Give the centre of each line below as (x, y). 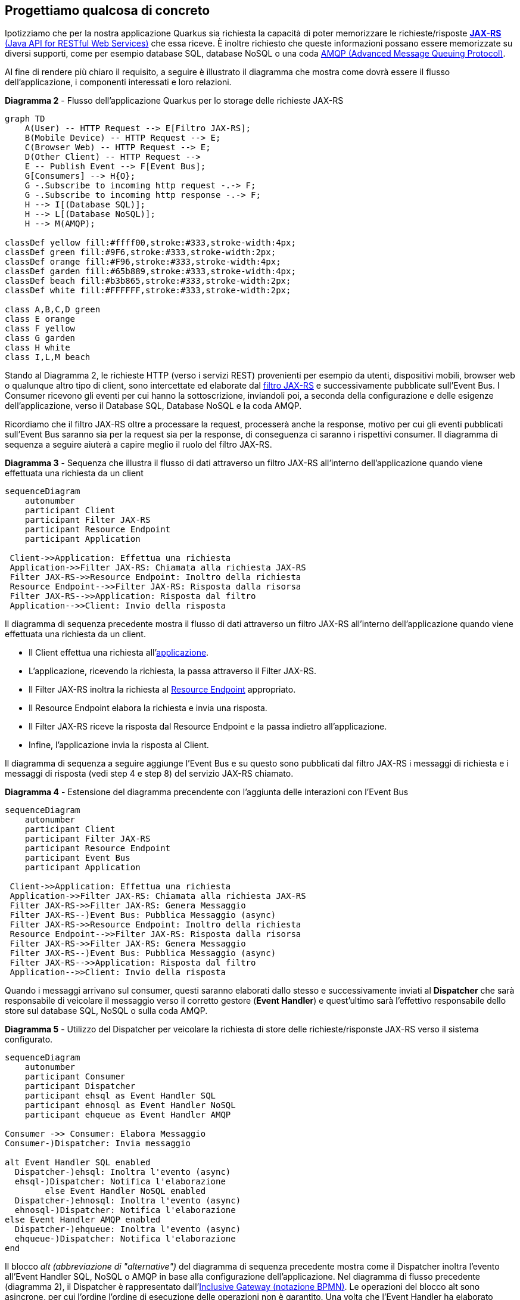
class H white (38, 348)
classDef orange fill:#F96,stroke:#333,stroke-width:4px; (143, 262)
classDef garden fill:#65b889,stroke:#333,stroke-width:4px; (150, 272)
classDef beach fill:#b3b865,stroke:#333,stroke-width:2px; (148, 281)
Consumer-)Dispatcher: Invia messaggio (98, 1144)
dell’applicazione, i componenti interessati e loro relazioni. (118, 82)
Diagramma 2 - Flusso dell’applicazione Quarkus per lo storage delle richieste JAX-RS (174, 101)
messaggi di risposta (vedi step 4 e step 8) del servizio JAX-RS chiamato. (149, 774)
